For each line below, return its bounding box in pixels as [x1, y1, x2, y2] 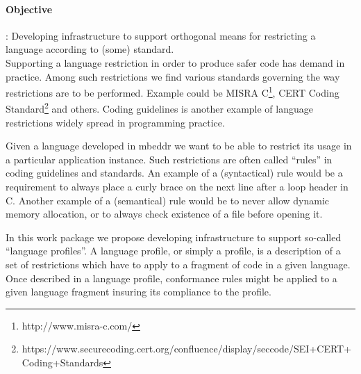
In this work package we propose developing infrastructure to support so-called [6, 229, 342, 244]
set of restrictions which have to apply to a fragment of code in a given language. [6, 257, 351, 272]
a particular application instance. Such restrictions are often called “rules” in [6, 152, 333, 166]
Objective [6, 1, 53, 16]
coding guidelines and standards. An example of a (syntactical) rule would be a [6, 165, 343, 180]
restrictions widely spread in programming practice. [6, 115, 225, 129]
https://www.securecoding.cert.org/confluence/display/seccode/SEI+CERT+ [22, 341, 352, 356]
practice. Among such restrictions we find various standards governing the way [6, 69, 340, 83]
